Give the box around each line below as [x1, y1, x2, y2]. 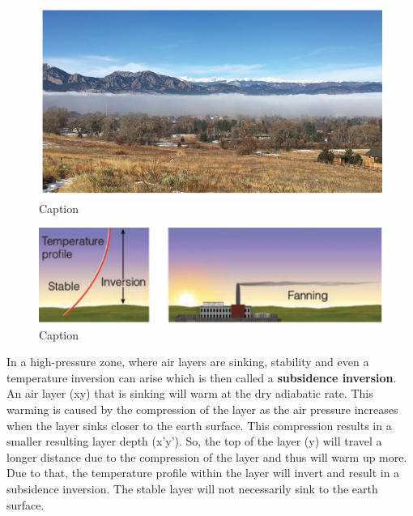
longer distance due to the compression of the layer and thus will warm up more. [6, 448, 407, 465]
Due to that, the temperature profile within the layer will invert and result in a [6, 464, 400, 481]
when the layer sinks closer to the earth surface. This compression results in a [6, 416, 392, 433]
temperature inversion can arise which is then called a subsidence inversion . [6, 369, 397, 386]
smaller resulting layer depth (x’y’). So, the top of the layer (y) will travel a [6, 433, 382, 450]
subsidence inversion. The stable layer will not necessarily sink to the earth [6, 480, 378, 497]
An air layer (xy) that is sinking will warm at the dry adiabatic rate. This [6, 385, 373, 402]
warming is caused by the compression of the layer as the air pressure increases [6, 401, 398, 418]
